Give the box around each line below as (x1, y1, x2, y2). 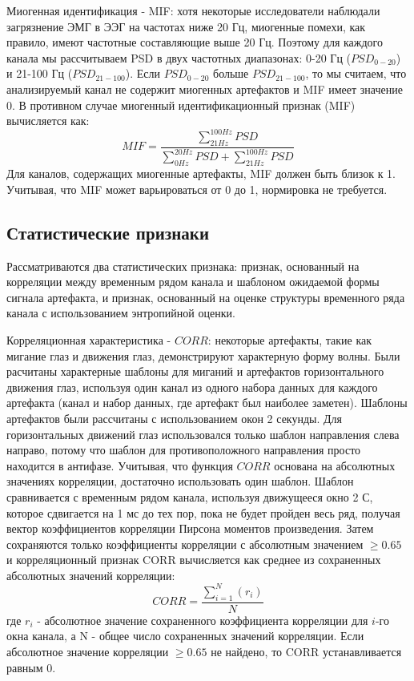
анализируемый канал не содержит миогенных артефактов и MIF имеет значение (6, 80, 403, 97)
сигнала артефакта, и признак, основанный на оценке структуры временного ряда (6, 288, 405, 305)
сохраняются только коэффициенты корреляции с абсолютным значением (6, 535, 364, 552)
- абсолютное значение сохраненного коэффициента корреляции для (37, 611, 368, 628)
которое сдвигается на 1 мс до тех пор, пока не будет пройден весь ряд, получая (6, 504, 400, 521)
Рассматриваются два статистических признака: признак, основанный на (6, 257, 360, 274)
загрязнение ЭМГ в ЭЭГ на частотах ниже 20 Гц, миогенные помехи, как (6, 18, 366, 34)
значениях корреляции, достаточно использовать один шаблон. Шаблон (6, 473, 354, 490)
